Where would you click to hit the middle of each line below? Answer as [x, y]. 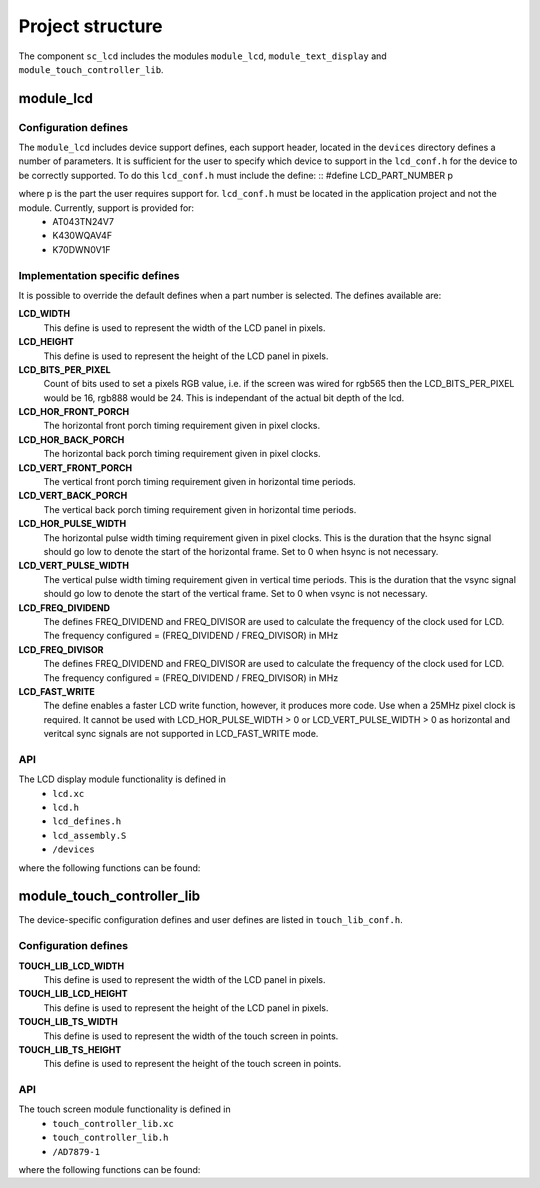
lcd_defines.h [87, 821]
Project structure [90, 26]
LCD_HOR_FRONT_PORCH [74, 412]
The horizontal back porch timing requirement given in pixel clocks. [182, 454]
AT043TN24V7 [83, 222]
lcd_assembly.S [89, 835]
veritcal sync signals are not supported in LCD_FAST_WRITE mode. [181, 734]
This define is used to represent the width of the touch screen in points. [191, 1036]
